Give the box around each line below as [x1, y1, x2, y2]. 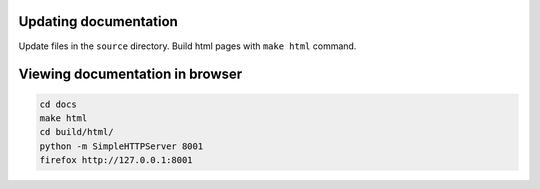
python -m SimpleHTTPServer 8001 [39, 140, 204, 152]
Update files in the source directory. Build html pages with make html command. [18, 40, 357, 52]
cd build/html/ [39, 126, 114, 138]
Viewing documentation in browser [18, 66, 243, 83]
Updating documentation [18, 13, 179, 30]
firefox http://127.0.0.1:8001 [39, 155, 194, 166]
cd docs [39, 98, 77, 110]
